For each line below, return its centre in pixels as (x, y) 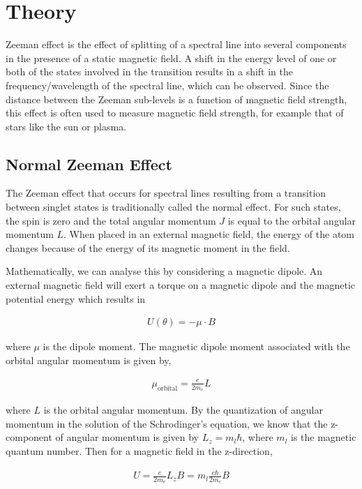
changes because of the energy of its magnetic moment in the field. (148, 247)
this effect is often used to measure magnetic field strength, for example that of (175, 113)
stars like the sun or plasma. (66, 126)
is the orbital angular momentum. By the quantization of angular (183, 410)
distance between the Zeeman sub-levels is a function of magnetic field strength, (176, 99)
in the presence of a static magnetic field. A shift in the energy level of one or (171, 58)
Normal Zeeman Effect (89, 164)
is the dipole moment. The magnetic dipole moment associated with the (196, 346)
